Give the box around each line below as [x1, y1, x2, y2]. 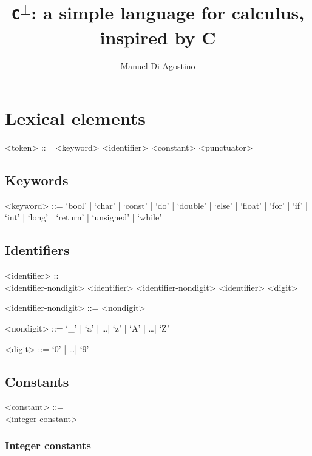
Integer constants [5, 438, 91, 453]
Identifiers [5, 240, 70, 259]
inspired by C [100, 24, 216, 49]
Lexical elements [5, 106, 146, 131]
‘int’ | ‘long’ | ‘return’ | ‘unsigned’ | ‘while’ [5, 211, 162, 223]
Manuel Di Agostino [120, 60, 195, 72]
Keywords [5, 170, 69, 189]
